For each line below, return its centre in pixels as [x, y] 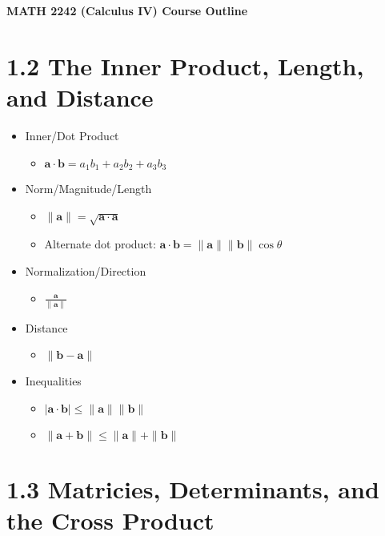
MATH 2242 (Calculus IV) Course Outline [127, 10]
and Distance [80, 97]
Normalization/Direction [86, 270]
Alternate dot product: [100, 244]
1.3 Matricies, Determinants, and [193, 489]
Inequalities [53, 381]
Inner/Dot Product [72, 135]
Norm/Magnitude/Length [88, 188]
